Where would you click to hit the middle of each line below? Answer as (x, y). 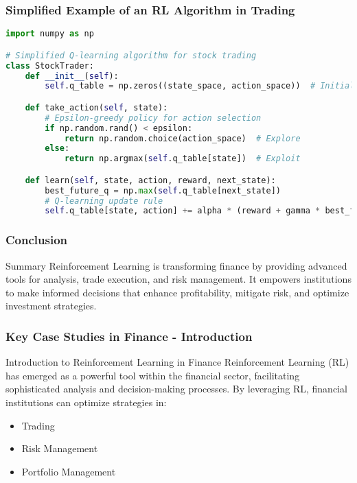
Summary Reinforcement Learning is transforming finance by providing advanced (176, 265)
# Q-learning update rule (104, 201)
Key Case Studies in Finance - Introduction (129, 336)
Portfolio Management (69, 471)
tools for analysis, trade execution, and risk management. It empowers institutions (178, 279)
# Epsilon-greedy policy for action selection (153, 118)
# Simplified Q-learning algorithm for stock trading (131, 55)
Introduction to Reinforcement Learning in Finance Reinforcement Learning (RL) (177, 362)
